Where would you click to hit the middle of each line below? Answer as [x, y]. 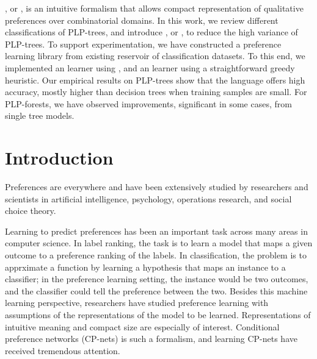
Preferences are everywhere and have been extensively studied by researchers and [157, 187]
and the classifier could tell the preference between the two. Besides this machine [156, 290]
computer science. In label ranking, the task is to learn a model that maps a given [159, 243]
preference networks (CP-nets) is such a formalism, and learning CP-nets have [151, 339]
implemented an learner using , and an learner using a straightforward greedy [150, 67]
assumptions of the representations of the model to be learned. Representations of [158, 315]
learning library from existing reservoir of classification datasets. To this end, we [155, 56]
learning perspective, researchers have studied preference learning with [137, 303]
